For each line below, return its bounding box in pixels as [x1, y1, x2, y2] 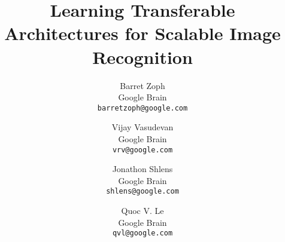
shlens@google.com [106, 187, 179, 196]
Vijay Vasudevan [111, 121, 174, 133]
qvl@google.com [112, 229, 173, 238]
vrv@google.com [112, 145, 173, 154]
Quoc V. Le [121, 204, 164, 217]
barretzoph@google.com [97, 103, 188, 112]
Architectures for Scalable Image [4, 21, 281, 45]
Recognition [92, 44, 193, 69]
